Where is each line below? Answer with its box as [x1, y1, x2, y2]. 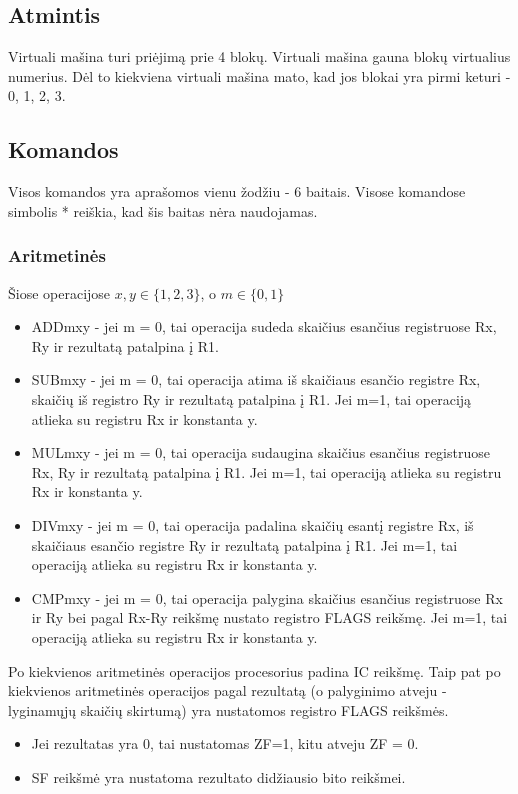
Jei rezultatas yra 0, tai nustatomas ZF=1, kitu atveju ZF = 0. [31, 733, 419, 754]
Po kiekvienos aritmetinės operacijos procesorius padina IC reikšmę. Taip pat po [8, 660, 501, 681]
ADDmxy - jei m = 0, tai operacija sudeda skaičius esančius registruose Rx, [31, 316, 497, 337]
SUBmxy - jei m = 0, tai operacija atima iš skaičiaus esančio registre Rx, [31, 369, 481, 390]
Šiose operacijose [8, 282, 111, 303]
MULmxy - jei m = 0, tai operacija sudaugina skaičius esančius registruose [31, 442, 490, 463]
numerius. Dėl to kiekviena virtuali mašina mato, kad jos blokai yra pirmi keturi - [8, 65, 511, 86]
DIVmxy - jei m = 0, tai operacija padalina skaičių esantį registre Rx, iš [31, 514, 474, 535]
